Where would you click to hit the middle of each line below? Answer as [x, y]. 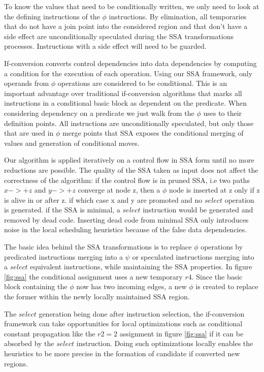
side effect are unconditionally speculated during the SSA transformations [119, 36]
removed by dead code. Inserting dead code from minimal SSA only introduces [126, 219]
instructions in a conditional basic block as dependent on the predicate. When [125, 103]
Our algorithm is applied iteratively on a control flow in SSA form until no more [129, 160]
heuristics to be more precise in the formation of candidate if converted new [122, 353]
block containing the [36, 286]
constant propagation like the [50, 333]
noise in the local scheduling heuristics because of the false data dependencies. [126, 229]
